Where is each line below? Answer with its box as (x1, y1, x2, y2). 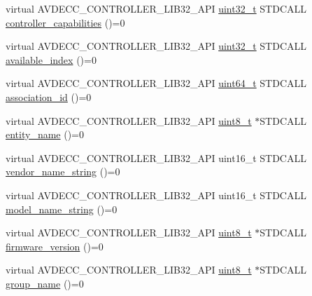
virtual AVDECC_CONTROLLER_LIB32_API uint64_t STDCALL (6, 76, 306, 90)
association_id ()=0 (6, 89, 92, 104)
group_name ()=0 (6, 276, 84, 290)
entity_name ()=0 (6, 127, 85, 142)
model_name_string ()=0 (6, 201, 118, 216)
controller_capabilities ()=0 (6, 15, 125, 29)
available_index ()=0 (6, 52, 97, 67)
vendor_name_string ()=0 (6, 164, 120, 179)
